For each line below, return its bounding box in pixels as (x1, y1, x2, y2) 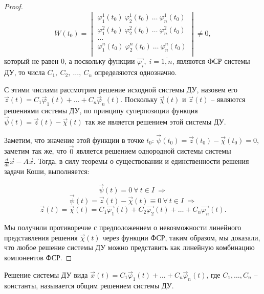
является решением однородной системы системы (76, 145, 231, 156)
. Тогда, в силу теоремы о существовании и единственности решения (33, 156, 249, 166)
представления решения (4, 232, 78, 242)
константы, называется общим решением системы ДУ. (4, 280, 174, 291)
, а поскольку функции (64, 56, 135, 66)
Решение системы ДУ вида (4, 269, 88, 280)
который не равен (4, 56, 59, 66)
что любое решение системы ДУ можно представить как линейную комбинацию (4, 242, 255, 253)
